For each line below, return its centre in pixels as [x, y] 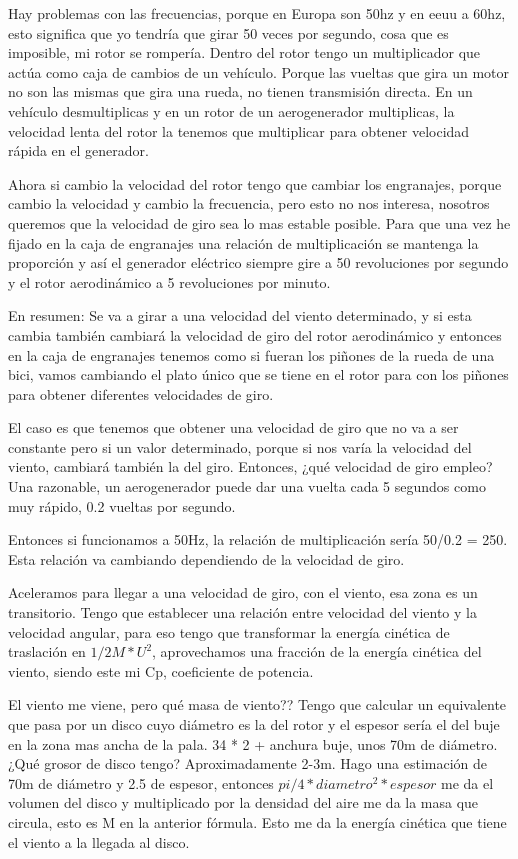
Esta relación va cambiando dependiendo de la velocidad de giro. [206, 558]
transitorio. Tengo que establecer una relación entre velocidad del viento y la [242, 612]
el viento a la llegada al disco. [99, 841]
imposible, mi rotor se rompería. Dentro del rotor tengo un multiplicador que [244, 52]
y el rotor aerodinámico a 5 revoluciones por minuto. [169, 281]
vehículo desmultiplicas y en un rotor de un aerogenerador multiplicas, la [231, 110]
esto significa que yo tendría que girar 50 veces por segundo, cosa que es [228, 32]
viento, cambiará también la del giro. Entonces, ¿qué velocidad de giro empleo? [250, 466]
